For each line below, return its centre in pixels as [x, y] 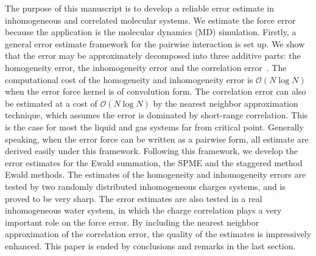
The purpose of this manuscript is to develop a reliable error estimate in [139, 8]
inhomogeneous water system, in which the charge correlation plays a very [143, 210]
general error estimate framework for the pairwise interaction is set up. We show [155, 43]
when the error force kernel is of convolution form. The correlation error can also [156, 91]
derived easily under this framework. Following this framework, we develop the [151, 151]
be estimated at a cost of [51, 103]
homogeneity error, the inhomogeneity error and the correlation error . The [146, 67]
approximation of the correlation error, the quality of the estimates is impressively [158, 234]
